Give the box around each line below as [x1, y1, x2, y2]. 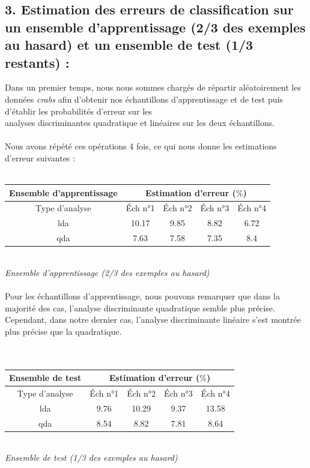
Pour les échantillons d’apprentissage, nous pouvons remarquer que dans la [5, 290, 280, 302]
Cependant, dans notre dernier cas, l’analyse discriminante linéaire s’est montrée [5, 313, 301, 326]
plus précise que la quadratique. [5, 325, 122, 337]
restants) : [5, 53, 70, 71]
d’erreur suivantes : [5, 151, 75, 164]
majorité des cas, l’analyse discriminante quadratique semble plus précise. [5, 301, 275, 314]
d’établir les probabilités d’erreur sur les [5, 104, 152, 117]
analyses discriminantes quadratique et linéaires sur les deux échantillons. [5, 116, 275, 129]
